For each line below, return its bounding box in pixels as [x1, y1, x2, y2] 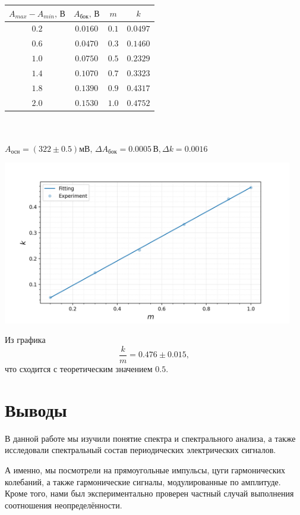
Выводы [5, 397, 67, 422]
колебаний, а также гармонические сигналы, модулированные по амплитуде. [5, 475, 281, 488]
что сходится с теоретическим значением [5, 363, 153, 374]
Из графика [5, 333, 46, 346]
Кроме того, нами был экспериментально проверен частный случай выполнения [5, 487, 294, 500]
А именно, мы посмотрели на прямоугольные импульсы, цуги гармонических [5, 463, 286, 476]
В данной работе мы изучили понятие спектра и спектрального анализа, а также [5, 432, 296, 444]
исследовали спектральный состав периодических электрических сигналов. [5, 444, 276, 456]
